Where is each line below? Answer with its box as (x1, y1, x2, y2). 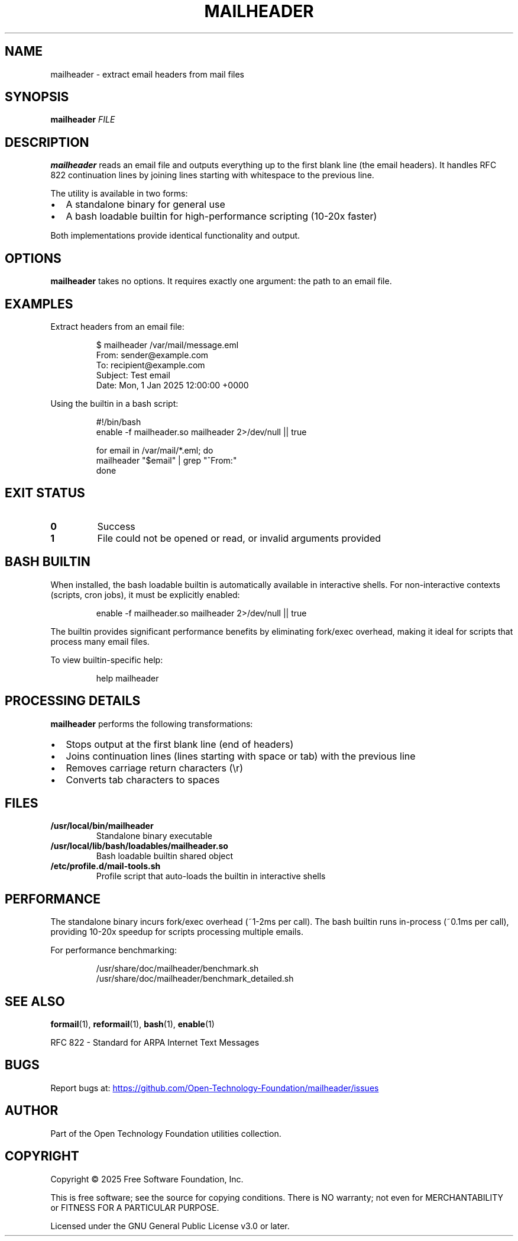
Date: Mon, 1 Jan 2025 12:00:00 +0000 (96, 380, 249, 390)
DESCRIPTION (5, 134, 89, 150)
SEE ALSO (5, 994, 65, 1009)
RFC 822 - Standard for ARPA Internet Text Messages (50, 1037, 260, 1048)
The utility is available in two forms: (50, 188, 188, 199)
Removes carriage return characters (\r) (66, 761, 243, 774)
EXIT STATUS (5, 486, 85, 501)
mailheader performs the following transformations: (50, 718, 253, 729)
